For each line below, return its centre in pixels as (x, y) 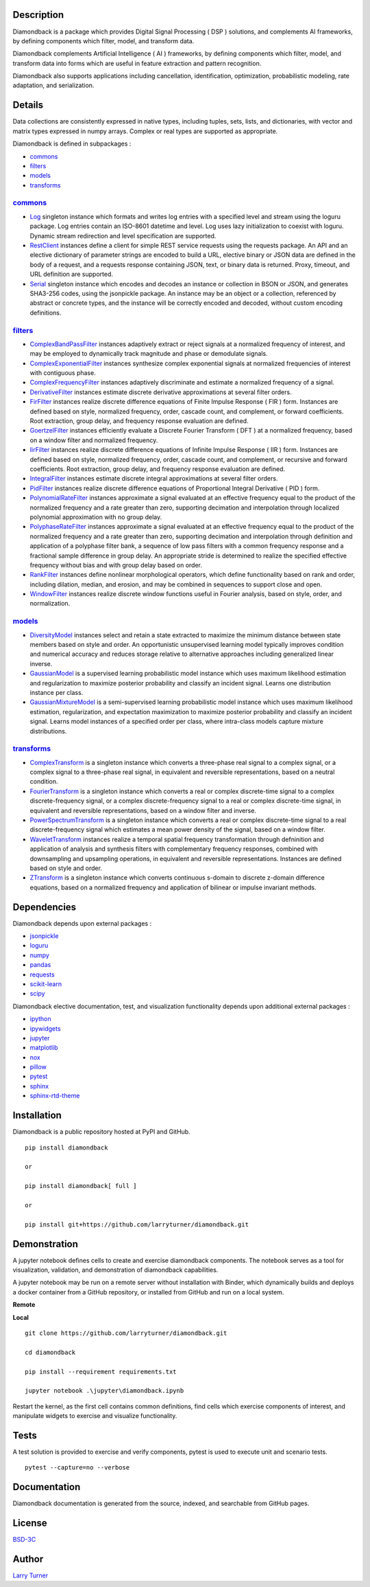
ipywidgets (45, 1028)
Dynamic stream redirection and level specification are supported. (123, 236)
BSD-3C (24, 1540)
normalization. (50, 604)
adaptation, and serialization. (53, 85)
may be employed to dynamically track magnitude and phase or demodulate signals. (149, 354)
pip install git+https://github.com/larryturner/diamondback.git (137, 1224)
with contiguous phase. (63, 373)
